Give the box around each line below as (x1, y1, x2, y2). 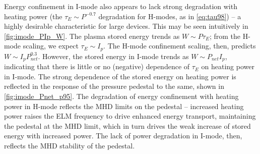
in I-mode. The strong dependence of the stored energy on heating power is (4, 71, 236, 81)
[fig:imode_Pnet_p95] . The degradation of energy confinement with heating (4, 91, 239, 101)
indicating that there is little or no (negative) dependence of (4, 61, 190, 72)
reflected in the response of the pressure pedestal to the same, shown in (4, 81, 224, 91)
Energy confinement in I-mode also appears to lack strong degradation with (4, 1, 237, 11)
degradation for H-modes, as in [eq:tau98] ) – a (98, 11, 241, 21)
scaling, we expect (23, 40, 79, 51)
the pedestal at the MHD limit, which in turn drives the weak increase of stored (4, 120, 251, 131)
